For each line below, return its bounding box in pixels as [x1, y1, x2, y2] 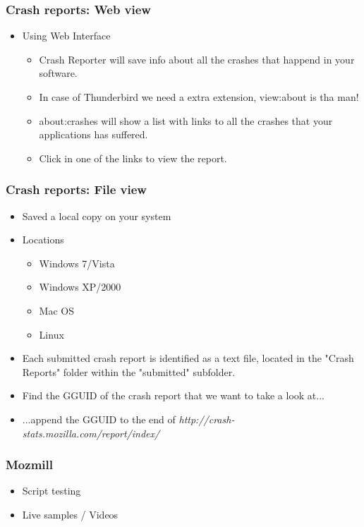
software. [39, 66, 78, 80]
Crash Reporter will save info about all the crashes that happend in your [39, 52, 355, 66]
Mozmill [6, 456, 53, 473]
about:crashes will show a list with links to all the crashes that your [39, 113, 333, 128]
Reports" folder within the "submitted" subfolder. [22, 364, 236, 379]
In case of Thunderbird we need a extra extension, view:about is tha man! [39, 90, 359, 104]
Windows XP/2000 [39, 279, 121, 294]
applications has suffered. [39, 127, 148, 142]
